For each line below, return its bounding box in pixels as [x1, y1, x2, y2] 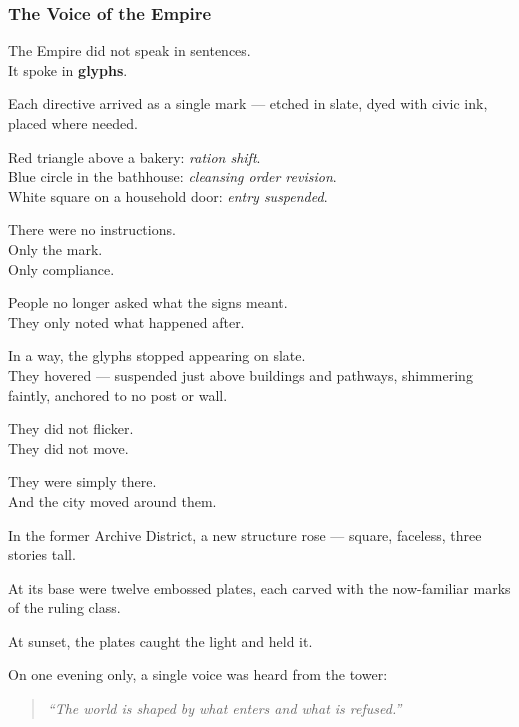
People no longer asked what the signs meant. [8, 292, 288, 313]
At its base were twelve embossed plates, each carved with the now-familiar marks [8, 577, 511, 598]
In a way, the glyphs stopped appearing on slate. [8, 345, 306, 366]
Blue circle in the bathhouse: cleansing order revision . [8, 166, 337, 187]
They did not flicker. [8, 418, 134, 439]
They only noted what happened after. [8, 311, 245, 332]
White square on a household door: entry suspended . [8, 185, 328, 206]
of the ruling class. [8, 597, 121, 618]
